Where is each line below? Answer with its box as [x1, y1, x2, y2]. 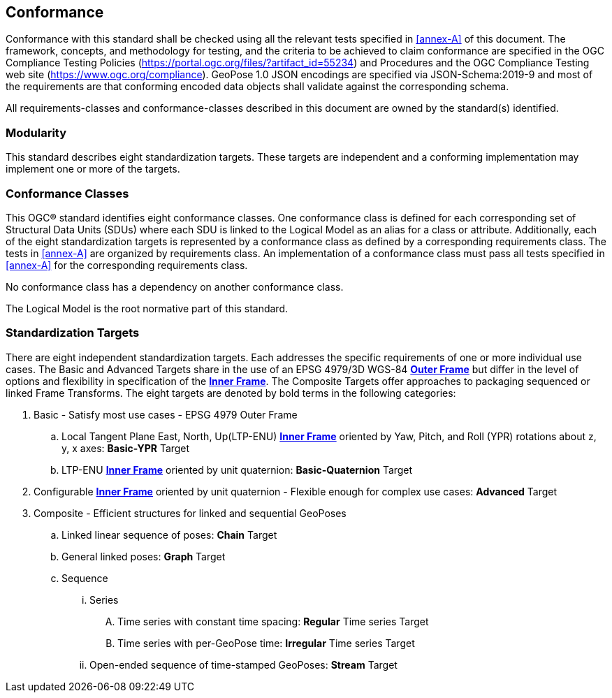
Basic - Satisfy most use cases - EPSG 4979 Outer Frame [34, 408, 298, 421]
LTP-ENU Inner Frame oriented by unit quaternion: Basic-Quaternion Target [61, 463, 413, 476]
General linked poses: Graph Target [61, 550, 226, 562]
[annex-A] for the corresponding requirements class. [6, 259, 248, 271]
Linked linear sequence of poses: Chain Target [61, 528, 277, 541]
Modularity [6, 125, 67, 140]
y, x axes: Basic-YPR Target [61, 442, 190, 454]
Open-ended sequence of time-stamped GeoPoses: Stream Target [89, 658, 398, 671]
